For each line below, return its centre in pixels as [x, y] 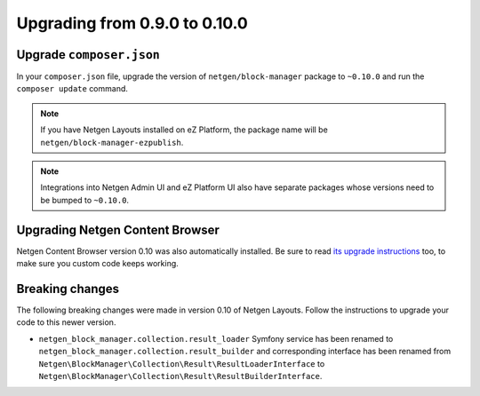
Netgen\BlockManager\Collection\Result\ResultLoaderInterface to [182, 363]
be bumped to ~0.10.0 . [84, 200]
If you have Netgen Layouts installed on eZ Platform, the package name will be [184, 130]
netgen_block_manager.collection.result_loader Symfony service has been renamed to [216, 338]
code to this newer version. [66, 322]
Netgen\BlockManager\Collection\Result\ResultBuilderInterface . [180, 376]
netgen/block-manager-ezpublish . [112, 142]
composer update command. [72, 89]
